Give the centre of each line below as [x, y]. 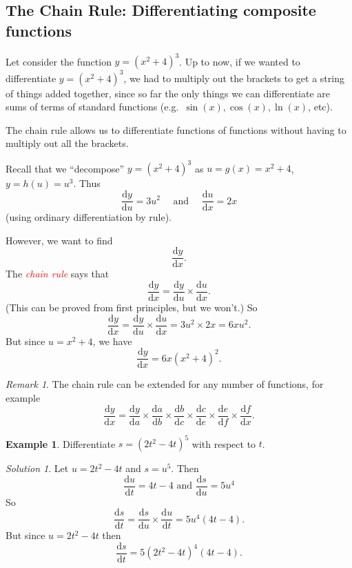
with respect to [224, 443]
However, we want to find [59, 240]
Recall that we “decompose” [65, 168]
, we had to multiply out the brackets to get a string [234, 78]
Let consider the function [59, 61]
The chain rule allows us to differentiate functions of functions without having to [176, 129]
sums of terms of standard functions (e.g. [92, 107]
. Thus [87, 183]
